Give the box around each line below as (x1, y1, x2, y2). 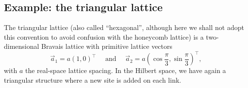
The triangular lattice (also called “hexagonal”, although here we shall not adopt (4, 22, 244, 32)
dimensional (4, 41, 39, 51)
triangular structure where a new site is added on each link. (4, 75, 182, 85)
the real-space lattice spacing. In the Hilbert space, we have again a (25, 65, 226, 75)
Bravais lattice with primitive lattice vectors (41, 41, 173, 51)
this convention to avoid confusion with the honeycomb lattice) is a (4, 31, 204, 42)
